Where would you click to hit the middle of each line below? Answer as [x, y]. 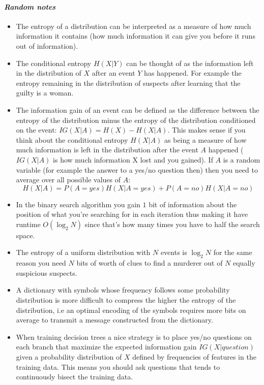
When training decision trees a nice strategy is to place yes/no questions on [134, 336]
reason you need [41, 263]
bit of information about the [193, 204]
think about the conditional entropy [72, 139]
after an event [113, 73]
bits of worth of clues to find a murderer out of [150, 263]
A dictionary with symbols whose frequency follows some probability [123, 290]
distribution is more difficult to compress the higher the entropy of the [126, 300]
